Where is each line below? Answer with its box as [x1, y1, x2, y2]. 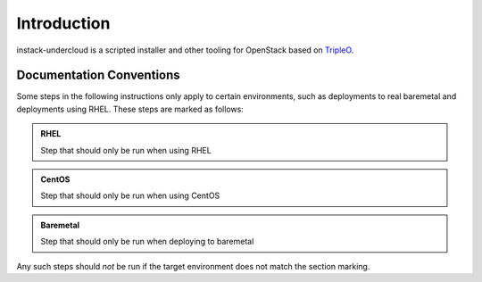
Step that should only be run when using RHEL [40, 145, 212, 155]
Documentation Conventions [16, 68, 180, 83]
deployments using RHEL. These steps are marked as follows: [16, 104, 245, 114]
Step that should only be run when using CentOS [40, 190, 220, 201]
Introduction [16, 13, 111, 33]
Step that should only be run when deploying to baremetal [40, 236, 254, 247]
